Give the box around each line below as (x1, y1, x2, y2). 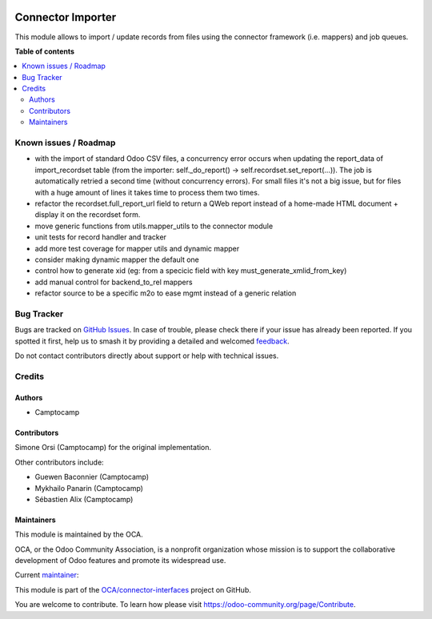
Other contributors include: (14, 457, 104, 467)
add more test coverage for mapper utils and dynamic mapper (34, 243, 240, 253)
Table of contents (14, 46, 75, 56)
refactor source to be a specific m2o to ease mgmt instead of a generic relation (34, 288, 297, 298)
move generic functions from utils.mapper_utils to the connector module (34, 221, 274, 231)
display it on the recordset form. (34, 210, 141, 219)
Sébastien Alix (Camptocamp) (34, 494, 134, 504)
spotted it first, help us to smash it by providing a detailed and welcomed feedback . (14, 336, 290, 346)
